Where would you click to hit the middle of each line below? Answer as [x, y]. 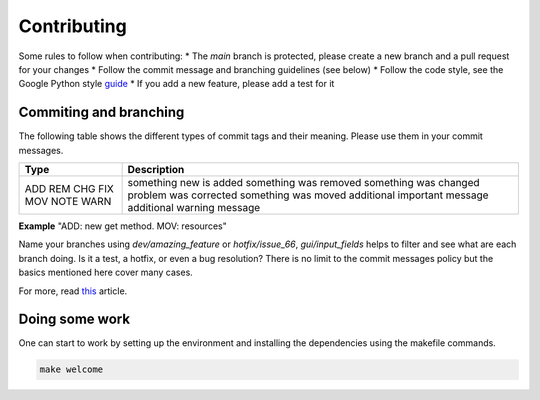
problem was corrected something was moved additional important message [308, 195]
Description [156, 170]
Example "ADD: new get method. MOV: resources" [122, 226]
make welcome [71, 369]
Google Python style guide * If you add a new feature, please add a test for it [176, 84]
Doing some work [74, 319]
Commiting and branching [101, 112]
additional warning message [194, 208]
